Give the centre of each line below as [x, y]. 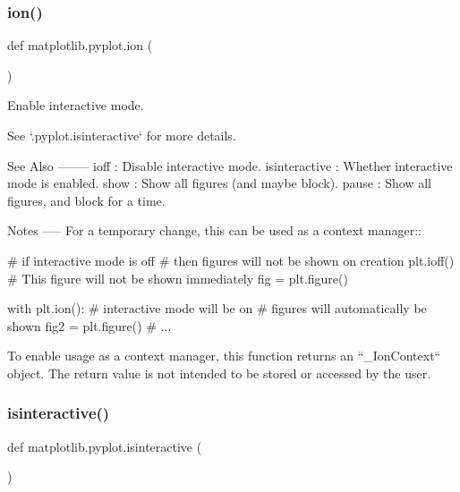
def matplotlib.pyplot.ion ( [80, 45]
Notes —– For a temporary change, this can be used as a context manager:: [215, 230]
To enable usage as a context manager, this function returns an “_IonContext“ [224, 356]
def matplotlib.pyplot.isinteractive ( [105, 446]
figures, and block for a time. [86, 200]
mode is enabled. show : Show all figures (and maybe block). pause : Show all [220, 183]
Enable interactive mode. [76, 105]
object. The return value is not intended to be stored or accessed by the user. [219, 373]
